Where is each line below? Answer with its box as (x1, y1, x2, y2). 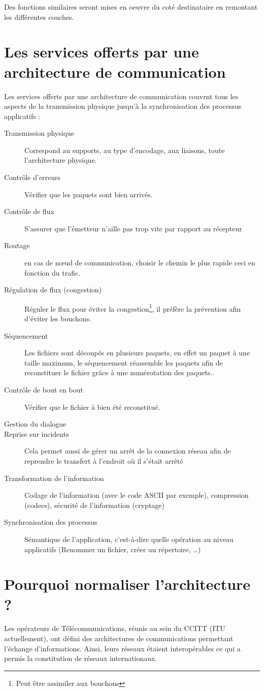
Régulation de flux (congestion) (4, 284, 102, 295)
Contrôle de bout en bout (4, 384, 84, 395)
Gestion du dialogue (4, 418, 67, 429)
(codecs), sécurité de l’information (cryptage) (24, 499, 164, 510)
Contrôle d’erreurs (4, 172, 61, 183)
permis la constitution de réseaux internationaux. (4, 653, 157, 664)
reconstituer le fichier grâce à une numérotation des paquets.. (24, 367, 215, 378)
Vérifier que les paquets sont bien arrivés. (24, 189, 153, 199)
